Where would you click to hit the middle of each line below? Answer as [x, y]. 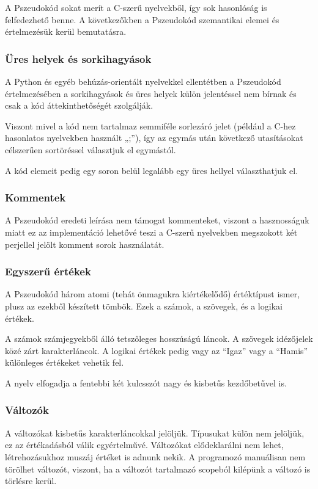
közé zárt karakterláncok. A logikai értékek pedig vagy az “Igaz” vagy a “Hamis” [157, 350]
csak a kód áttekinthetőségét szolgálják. [79, 105]
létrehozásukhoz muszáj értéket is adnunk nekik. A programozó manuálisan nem [155, 456]
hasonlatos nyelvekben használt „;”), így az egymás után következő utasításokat [154, 138]
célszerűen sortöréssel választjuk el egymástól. [91, 149]
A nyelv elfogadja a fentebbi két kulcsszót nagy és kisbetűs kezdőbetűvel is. [146, 382]
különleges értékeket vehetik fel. [65, 362]
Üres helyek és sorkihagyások [78, 58]
